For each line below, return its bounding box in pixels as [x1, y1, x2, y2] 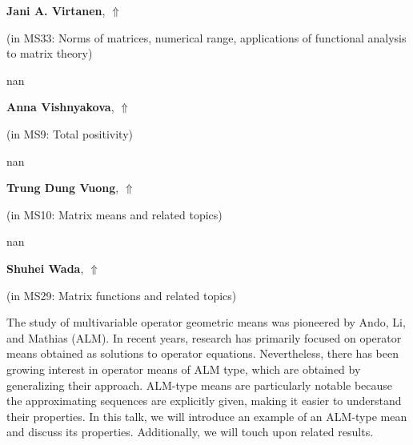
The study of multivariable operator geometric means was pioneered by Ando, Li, [6, 314, 406, 331]
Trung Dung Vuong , [6, 179, 119, 196]
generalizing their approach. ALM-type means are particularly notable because [6, 376, 393, 393]
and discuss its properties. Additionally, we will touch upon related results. [6, 423, 374, 440]
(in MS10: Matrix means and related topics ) [6, 206, 223, 222]
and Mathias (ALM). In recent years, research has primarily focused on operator [6, 329, 402, 346]
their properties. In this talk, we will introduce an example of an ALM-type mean [6, 407, 407, 424]
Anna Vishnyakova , [6, 98, 114, 115]
